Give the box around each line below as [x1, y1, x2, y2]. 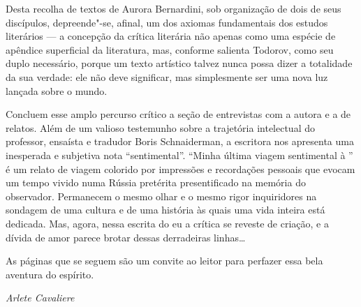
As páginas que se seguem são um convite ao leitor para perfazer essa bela [6, 253, 323, 268]
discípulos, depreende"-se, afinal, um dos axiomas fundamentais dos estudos [6, 15, 328, 29]
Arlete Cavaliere [6, 290, 75, 305]
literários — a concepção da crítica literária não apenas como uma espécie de [6, 29, 336, 43]
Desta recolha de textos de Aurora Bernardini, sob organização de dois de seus [6, 1, 341, 15]
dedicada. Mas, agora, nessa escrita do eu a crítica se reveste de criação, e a [6, 216, 329, 230]
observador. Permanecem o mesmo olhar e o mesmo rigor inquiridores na [6, 188, 317, 203]
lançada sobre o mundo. [6, 83, 108, 98]
